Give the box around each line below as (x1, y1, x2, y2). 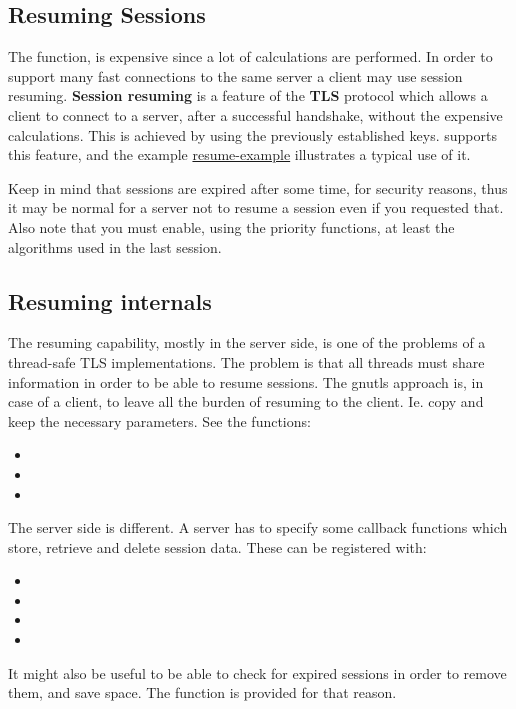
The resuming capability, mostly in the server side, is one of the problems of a (8, 332, 486, 353)
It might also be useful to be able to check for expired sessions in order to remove (8, 662, 507, 683)
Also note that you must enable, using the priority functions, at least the (8, 216, 455, 237)
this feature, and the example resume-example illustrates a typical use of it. (8, 144, 471, 165)
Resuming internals (8, 285, 212, 316)
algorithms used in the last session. (8, 236, 222, 257)
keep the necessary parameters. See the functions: (8, 410, 311, 431)
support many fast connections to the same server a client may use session (8, 65, 463, 86)
